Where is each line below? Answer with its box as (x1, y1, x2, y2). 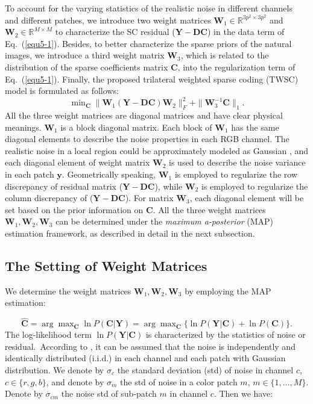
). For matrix (125, 191, 174, 204)
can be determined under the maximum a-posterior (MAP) (55, 215, 273, 228)
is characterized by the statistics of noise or (145, 328, 306, 341)
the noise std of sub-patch (61, 387, 157, 400)
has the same (231, 120, 279, 133)
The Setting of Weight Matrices (5, 256, 207, 275)
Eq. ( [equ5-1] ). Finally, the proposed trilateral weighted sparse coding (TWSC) (5, 72, 299, 85)
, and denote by (46, 375, 104, 388)
